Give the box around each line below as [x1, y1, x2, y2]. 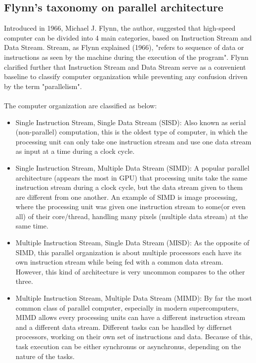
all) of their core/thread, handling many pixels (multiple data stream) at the [15, 211, 248, 221]
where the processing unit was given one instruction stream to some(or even [15, 201, 246, 212]
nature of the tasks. [15, 351, 75, 361]
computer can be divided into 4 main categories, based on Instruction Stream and [4, 32, 252, 43]
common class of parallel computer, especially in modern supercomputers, [15, 302, 239, 313]
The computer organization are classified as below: [4, 100, 157, 110]
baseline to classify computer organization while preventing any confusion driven [4, 71, 248, 82]
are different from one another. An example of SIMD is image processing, [15, 191, 238, 202]
